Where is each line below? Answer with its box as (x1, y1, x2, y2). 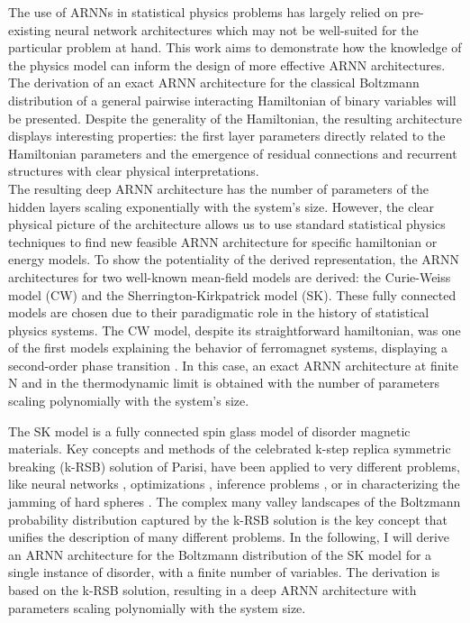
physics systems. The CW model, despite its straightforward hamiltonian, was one (8, 320, 461, 339)
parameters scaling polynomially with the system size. (8, 598, 306, 617)
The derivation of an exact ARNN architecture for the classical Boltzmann (8, 73, 420, 92)
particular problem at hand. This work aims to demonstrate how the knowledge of (8, 38, 462, 57)
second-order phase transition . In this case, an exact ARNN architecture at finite (8, 355, 459, 374)
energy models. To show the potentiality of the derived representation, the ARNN (8, 250, 460, 269)
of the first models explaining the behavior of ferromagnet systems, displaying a (8, 338, 447, 357)
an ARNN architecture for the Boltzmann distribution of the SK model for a (8, 545, 432, 563)
